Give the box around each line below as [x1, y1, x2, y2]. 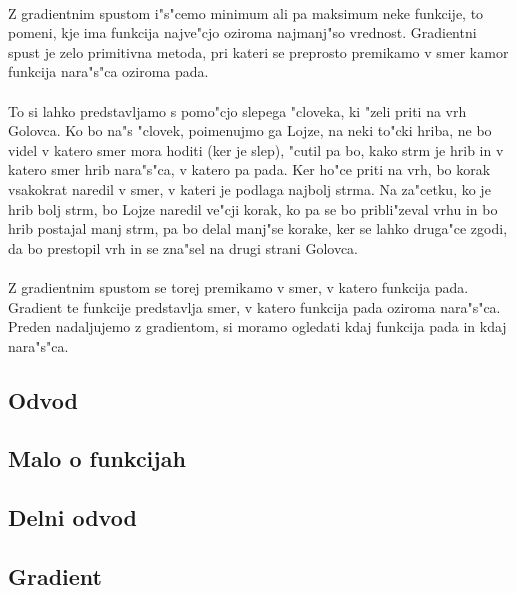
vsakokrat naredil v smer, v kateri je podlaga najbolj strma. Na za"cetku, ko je [8, 178, 491, 199]
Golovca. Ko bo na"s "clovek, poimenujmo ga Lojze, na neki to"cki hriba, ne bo [8, 120, 492, 141]
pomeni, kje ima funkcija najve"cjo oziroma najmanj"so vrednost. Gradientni [8, 22, 477, 43]
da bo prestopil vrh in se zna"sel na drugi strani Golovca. [8, 237, 358, 258]
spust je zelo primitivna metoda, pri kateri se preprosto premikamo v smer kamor [8, 41, 509, 62]
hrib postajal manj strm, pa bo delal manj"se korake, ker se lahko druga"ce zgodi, [8, 218, 508, 239]
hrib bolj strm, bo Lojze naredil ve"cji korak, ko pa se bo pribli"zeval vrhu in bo [8, 198, 498, 219]
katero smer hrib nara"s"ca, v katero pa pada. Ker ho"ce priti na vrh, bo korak [8, 159, 491, 180]
